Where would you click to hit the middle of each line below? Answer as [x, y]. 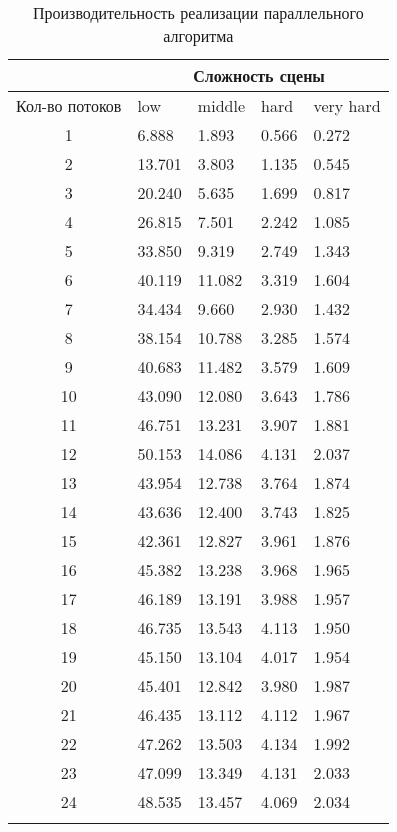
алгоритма [198, 35]
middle [221, 105]
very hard [347, 105]
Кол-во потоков [69, 105]
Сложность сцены [259, 75]
